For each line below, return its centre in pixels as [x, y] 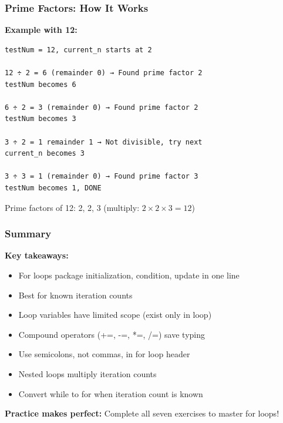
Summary [28, 234]
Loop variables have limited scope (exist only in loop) [115, 315]
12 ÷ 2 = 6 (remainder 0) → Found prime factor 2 [104, 73]
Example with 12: [41, 30]
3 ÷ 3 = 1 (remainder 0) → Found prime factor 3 [102, 177]
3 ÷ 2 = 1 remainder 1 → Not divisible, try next [104, 142]
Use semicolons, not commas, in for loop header [104, 354]
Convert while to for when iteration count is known [111, 393]
